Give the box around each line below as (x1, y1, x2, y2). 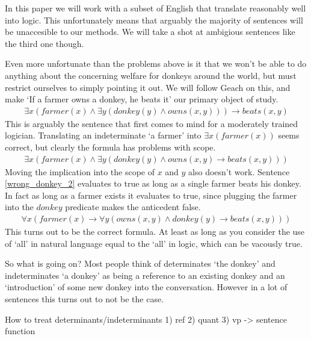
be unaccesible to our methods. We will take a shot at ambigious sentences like (5, 25, 295, 38)
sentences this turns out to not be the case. (5, 292, 164, 305)
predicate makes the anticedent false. (65, 201, 201, 213)
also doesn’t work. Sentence (188, 165, 290, 178)
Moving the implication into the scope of (5, 165, 155, 178)
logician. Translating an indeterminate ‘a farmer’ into (5, 129, 202, 142)
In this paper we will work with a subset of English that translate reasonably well (5, 2, 306, 14)
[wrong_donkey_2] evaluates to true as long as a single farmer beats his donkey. (5, 177, 301, 190)
